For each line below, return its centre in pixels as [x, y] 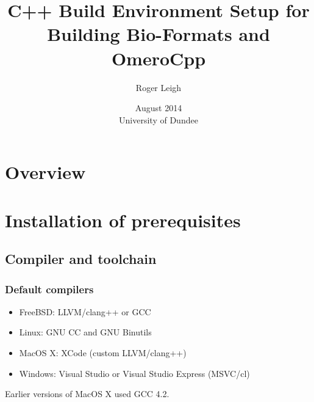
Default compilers [49, 289]
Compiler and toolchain [81, 259]
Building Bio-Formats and [159, 34]
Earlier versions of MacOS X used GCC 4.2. [87, 394]
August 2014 [159, 108]
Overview [45, 172]
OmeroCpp [159, 58]
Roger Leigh [159, 87]
